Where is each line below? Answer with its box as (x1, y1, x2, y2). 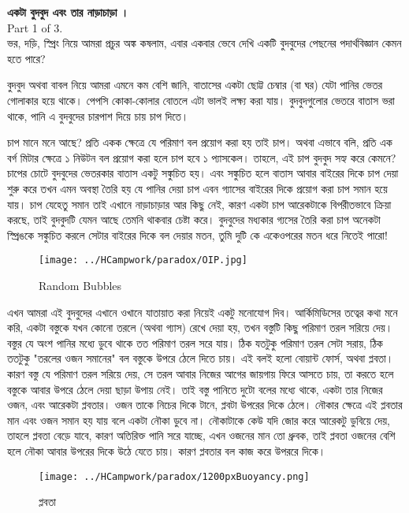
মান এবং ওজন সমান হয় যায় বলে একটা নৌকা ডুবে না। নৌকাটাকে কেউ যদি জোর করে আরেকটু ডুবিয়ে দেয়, (7, 411, 390, 428)
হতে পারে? (7, 50, 46, 66)
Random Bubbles (39, 277, 122, 293)
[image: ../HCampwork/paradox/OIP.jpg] (39, 255, 247, 266)
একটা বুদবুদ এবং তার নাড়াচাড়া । (7, 4, 129, 20)
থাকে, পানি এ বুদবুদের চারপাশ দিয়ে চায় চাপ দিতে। (7, 107, 189, 124)
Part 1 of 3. (7, 19, 63, 35)
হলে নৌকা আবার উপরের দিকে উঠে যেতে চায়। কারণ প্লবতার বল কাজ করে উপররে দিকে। (7, 442, 326, 459)
